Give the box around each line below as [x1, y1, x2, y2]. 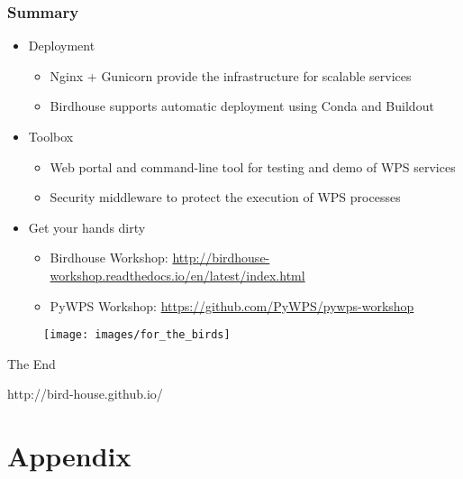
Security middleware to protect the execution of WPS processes [50, 188, 401, 207]
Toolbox [28, 127, 74, 145]
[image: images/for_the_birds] [43, 328, 231, 342]
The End [7, 354, 56, 373]
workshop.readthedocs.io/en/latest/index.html [50, 265, 305, 284]
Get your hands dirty [28, 217, 146, 236]
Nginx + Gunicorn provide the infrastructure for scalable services [50, 66, 412, 85]
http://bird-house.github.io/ [7, 384, 163, 403]
